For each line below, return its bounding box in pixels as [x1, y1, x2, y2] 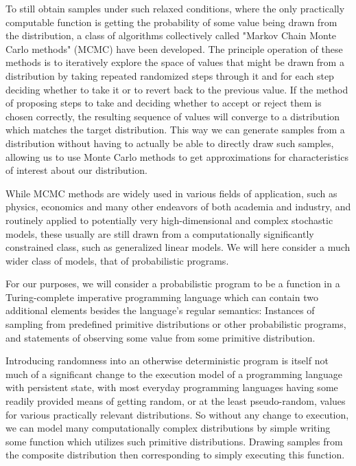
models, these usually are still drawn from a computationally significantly [5, 226, 314, 241]
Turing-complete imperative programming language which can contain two [5, 289, 318, 304]
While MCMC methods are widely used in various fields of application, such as [5, 186, 337, 200]
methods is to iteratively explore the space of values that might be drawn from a [5, 55, 344, 69]
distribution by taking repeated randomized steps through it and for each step [5, 68, 334, 82]
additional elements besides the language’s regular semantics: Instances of [5, 303, 315, 318]
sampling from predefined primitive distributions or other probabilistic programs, [5, 317, 346, 331]
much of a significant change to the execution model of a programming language [5, 366, 342, 381]
